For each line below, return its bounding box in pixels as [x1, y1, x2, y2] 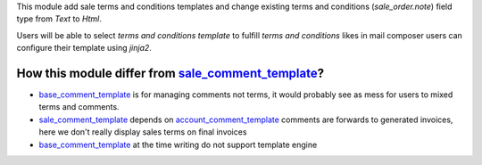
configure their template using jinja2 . [16, 43, 152, 54]
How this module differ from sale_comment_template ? [16, 65, 325, 80]
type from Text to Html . [16, 13, 103, 24]
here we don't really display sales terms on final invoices [38, 127, 247, 137]
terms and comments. [38, 102, 120, 112]
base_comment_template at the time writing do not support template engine [38, 139, 318, 150]
